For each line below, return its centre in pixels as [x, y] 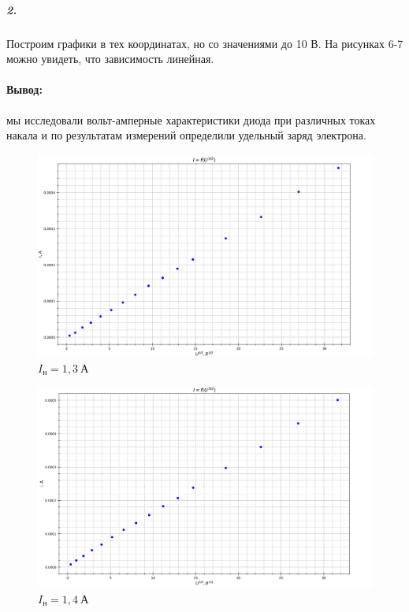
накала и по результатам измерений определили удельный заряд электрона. [186, 135]
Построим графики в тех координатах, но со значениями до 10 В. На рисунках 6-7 [205, 43]
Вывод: [24, 89]
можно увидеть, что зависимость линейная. [110, 59]
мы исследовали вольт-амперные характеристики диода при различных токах [191, 119]
